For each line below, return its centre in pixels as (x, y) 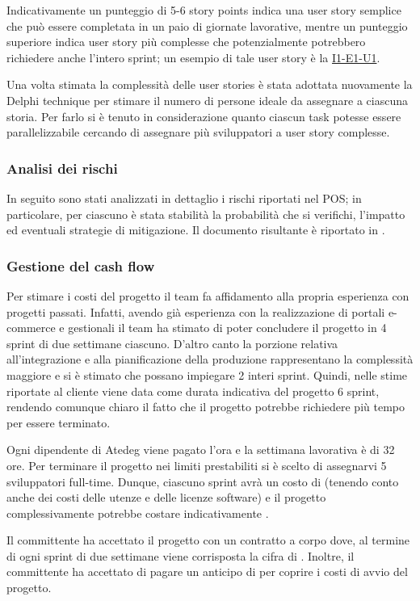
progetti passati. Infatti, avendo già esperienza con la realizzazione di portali (196, 311)
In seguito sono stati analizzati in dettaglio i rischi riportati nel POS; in (184, 198)
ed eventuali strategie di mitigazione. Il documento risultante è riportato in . (196, 230)
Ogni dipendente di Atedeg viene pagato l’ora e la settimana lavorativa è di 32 (201, 450)
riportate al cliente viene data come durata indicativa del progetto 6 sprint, (193, 391)
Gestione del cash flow (81, 265)
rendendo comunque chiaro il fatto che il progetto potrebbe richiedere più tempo (206, 407)
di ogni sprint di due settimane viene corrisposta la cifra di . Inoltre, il (181, 555)
